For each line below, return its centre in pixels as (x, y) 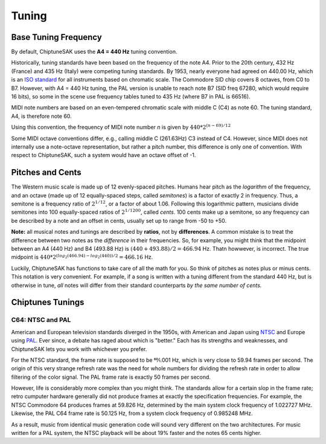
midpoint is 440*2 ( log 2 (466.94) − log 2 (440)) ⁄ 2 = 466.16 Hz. (82, 257)
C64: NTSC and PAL (41, 320)
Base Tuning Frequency (56, 37)
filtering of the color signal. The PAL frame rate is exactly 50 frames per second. (111, 377)
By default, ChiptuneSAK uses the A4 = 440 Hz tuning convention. (94, 52)
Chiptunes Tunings (48, 302)
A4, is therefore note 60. (41, 116)
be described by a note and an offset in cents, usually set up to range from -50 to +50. (119, 220)
